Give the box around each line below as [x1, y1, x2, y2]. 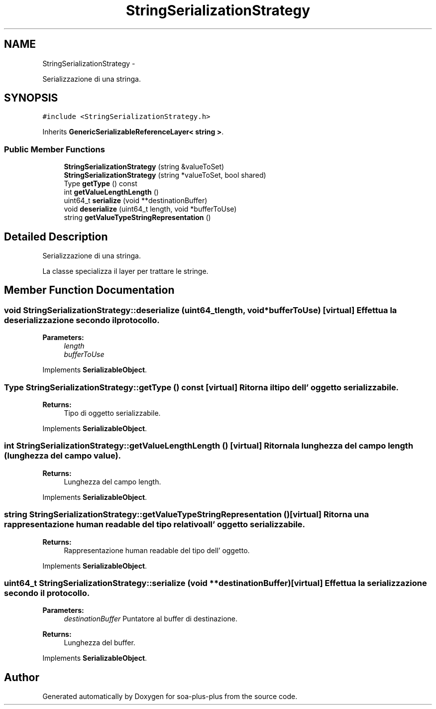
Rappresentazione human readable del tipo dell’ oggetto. [64, 546, 250, 555]
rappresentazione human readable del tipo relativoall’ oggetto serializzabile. [4, 519, 306, 530]
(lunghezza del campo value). [4, 451, 121, 461]
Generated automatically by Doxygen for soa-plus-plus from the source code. [42, 692, 298, 701]
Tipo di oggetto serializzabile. [64, 409, 161, 417]
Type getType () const [64, 179, 137, 188]
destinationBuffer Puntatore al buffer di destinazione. [64, 614, 238, 623]
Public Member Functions [4, 144, 105, 154]
